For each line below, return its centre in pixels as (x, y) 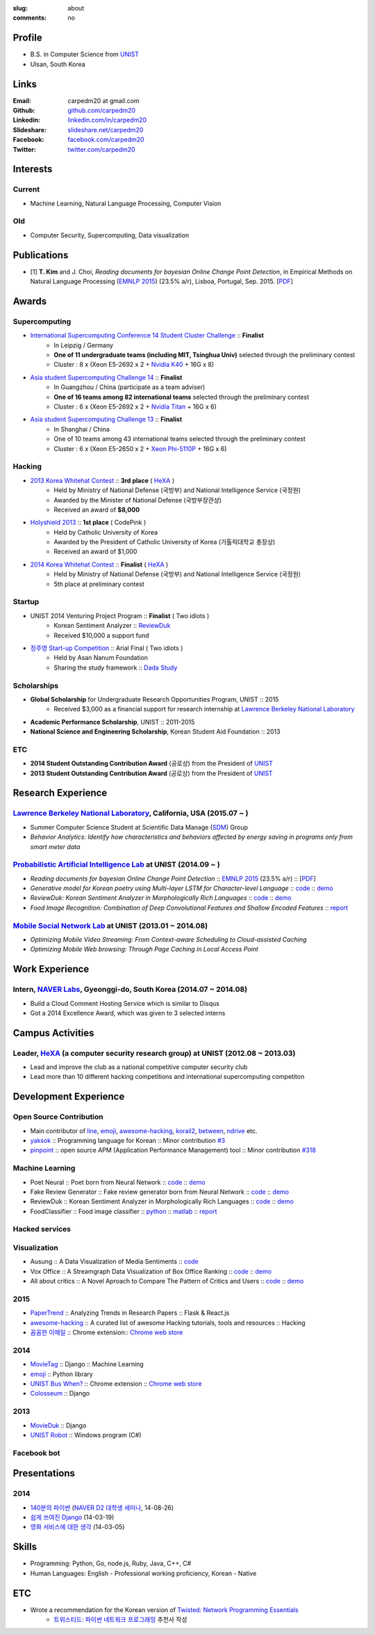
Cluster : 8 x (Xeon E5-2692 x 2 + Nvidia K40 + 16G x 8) (134, 365)
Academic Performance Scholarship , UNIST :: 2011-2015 (112, 722)
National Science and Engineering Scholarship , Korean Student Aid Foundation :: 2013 (155, 732)
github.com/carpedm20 (101, 110)
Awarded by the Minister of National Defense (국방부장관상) (138, 500)
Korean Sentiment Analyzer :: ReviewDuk (112, 626)
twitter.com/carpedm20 (101, 149)
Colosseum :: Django (60, 1393)
